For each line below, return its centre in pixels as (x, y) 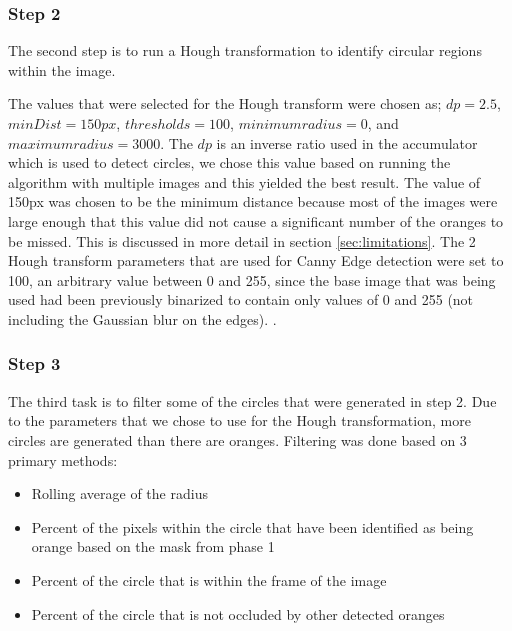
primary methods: (63, 459)
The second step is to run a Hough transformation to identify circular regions (245, 50)
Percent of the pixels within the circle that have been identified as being (252, 526)
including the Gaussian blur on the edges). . (142, 318)
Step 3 (34, 363)
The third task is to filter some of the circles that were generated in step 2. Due (252, 400)
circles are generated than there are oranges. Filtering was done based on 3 (237, 439)
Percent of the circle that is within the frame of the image (209, 579)
